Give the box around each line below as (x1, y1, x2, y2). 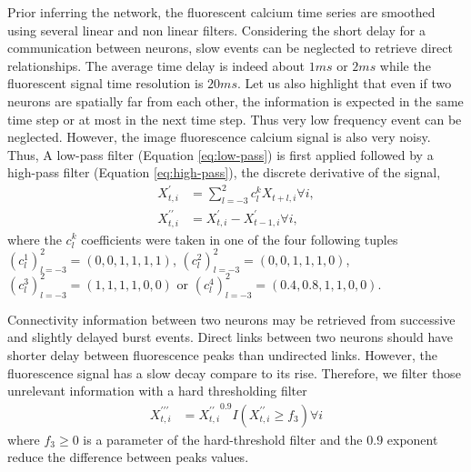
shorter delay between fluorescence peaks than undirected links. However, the (7, 345, 437, 364)
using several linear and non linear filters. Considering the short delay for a (7, 20, 426, 39)
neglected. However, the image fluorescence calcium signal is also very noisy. (7, 127, 431, 146)
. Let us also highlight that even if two (236, 74, 452, 93)
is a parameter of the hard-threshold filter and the (83, 429, 363, 448)
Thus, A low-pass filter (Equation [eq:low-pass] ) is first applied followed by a (7, 145, 434, 164)
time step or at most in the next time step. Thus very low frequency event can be (7, 109, 462, 128)
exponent (386, 429, 438, 448)
